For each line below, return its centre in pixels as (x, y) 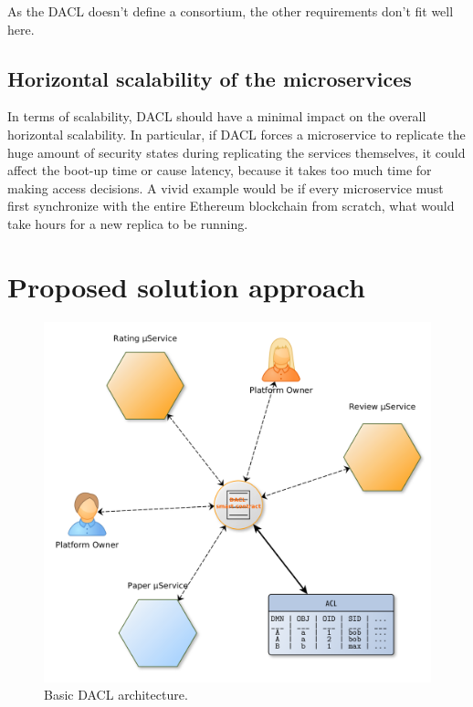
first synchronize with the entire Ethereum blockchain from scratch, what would (231, 206)
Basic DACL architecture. (116, 695)
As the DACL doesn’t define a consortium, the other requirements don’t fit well (231, 11)
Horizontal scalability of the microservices (210, 78)
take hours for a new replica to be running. (128, 223)
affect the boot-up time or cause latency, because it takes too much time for (220, 170)
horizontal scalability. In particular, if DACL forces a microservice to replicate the (236, 134)
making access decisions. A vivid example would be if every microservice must (226, 187)
